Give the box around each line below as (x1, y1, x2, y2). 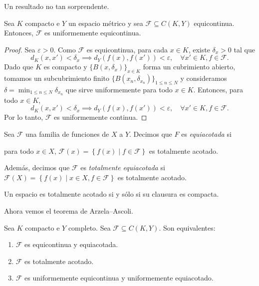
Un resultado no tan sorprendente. (4, 1, 109, 11)
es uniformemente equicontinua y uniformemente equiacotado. (24, 273, 214, 283)
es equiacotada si (181, 129, 232, 139)
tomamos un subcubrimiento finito (4, 73, 109, 83)
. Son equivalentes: (159, 222, 216, 233)
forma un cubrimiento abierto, (143, 61, 236, 72)
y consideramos (180, 73, 227, 83)
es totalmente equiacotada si (80, 162, 165, 173)
